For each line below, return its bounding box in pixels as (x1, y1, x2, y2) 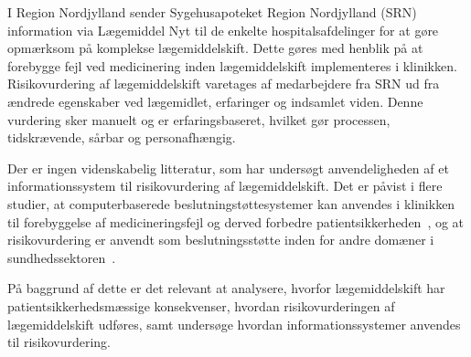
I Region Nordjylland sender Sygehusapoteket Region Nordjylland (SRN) (7, 3, 417, 21)
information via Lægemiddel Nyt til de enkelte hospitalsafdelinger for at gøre (7, 20, 439, 39)
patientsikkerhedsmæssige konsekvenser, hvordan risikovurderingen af (7, 296, 395, 315)
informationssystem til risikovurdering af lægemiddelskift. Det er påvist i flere (7, 176, 443, 195)
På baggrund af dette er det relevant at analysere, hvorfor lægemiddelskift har (7, 278, 445, 298)
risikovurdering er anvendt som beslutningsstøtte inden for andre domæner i (7, 230, 434, 249)
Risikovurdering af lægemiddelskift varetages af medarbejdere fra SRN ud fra (7, 74, 440, 93)
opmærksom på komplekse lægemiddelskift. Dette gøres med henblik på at (7, 38, 423, 58)
